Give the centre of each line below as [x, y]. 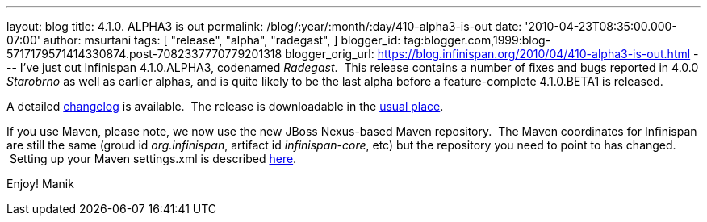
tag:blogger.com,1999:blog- [477, 40]
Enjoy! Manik [40, 184]
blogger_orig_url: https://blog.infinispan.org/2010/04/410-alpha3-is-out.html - [492, 54]
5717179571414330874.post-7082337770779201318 [144, 54]
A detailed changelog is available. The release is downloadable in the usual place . [225, 106]
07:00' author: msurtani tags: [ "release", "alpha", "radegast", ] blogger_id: [204, 40]
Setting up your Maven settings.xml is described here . [153, 159]
